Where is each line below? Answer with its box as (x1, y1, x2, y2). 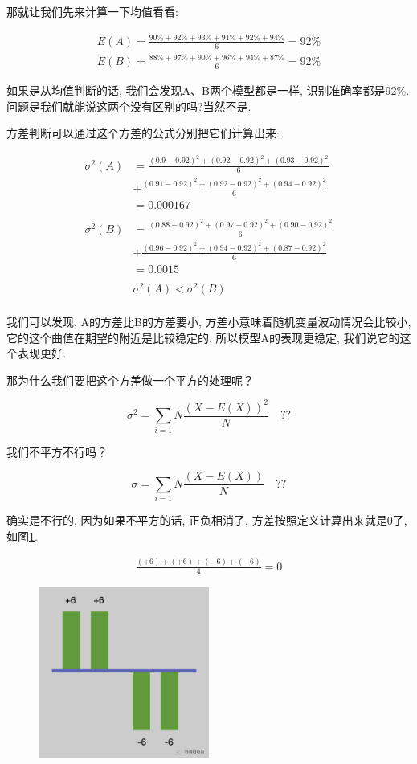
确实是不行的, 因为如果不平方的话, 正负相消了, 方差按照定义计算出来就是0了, (6, 511, 407, 528)
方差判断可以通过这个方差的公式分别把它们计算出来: (6, 125, 280, 141)
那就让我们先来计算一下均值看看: (6, 3, 178, 19)
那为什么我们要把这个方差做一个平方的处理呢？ (6, 371, 254, 388)
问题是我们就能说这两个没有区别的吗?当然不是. (6, 97, 251, 114)
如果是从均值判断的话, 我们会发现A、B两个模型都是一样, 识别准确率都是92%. (6, 81, 410, 98)
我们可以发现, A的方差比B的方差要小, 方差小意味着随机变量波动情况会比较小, (6, 313, 411, 329)
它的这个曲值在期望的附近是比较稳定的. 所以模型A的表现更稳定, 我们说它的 (6, 329, 400, 345)
